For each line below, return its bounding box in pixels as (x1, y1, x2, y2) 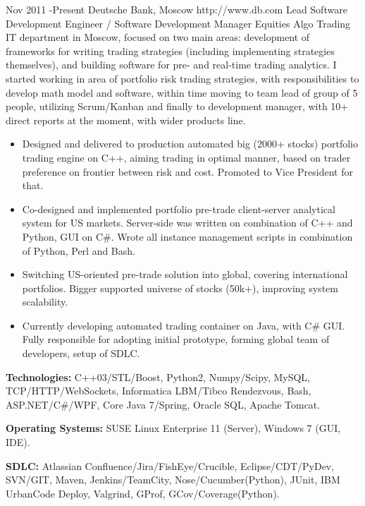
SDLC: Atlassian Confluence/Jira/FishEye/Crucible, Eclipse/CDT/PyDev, (6, 458, 335, 473)
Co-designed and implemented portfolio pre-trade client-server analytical (22, 201, 335, 216)
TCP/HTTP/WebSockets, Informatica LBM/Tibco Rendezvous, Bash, (6, 383, 311, 398)
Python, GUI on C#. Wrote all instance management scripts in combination (22, 229, 353, 243)
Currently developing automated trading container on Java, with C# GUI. (22, 318, 345, 332)
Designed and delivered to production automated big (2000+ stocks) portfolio (22, 136, 358, 151)
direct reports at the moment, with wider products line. (6, 112, 246, 127)
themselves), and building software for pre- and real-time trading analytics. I (6, 57, 337, 72)
